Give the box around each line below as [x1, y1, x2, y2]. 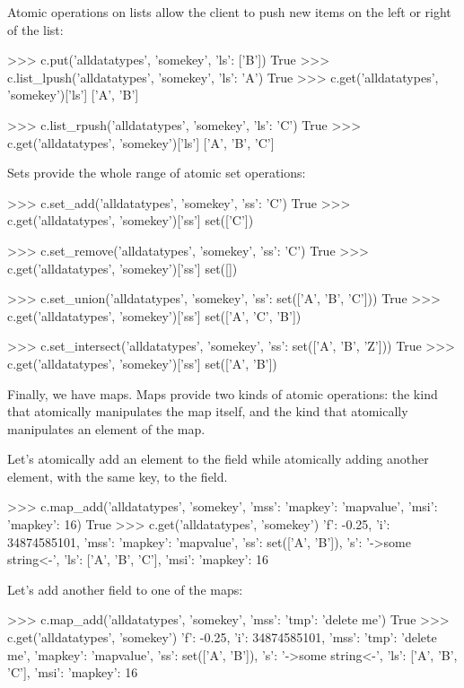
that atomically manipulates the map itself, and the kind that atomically [7, 402, 408, 421]
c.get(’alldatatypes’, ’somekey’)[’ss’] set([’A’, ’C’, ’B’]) [7, 306, 302, 325]
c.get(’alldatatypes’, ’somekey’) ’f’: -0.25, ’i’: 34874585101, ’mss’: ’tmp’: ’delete [7, 628, 437, 647]
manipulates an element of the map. [7, 419, 206, 438]
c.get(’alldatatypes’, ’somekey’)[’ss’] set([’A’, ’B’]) [7, 353, 277, 372]
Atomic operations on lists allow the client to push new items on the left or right [7, 3, 451, 21]
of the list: [7, 20, 64, 39]
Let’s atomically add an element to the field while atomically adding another [7, 449, 429, 468]
